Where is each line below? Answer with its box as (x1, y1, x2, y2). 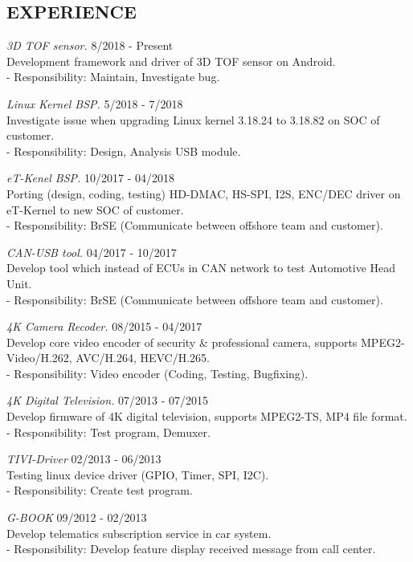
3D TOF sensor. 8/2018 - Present (6, 37, 174, 54)
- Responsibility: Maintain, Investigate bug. (6, 68, 220, 85)
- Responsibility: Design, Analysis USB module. (6, 142, 241, 159)
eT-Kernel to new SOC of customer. (6, 201, 184, 218)
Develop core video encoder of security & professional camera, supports (6, 333, 358, 350)
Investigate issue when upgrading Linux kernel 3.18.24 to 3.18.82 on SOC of (6, 111, 380, 128)
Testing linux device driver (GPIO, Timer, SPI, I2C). (6, 466, 269, 483)
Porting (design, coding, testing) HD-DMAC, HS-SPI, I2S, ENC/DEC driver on (6, 185, 401, 202)
